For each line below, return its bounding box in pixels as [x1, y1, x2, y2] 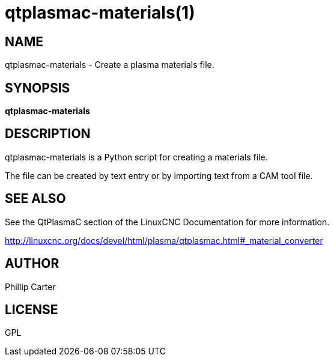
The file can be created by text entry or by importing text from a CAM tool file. [5, 170, 313, 181]
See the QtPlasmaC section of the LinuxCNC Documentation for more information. [5, 216, 330, 227]
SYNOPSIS [5, 80, 70, 96]
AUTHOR [5, 256, 59, 272]
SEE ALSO [5, 191, 66, 207]
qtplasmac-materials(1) [5, 2, 195, 23]
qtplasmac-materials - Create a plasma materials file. [5, 59, 214, 70]
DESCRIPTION [5, 126, 91, 142]
